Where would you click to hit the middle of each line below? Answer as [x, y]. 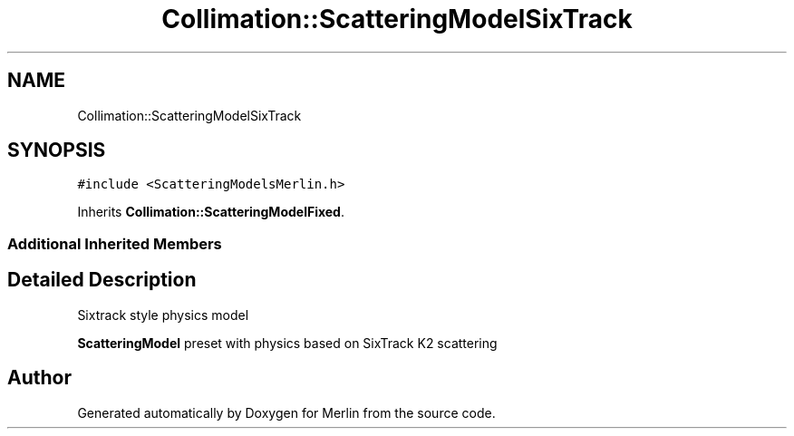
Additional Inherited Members [115, 243]
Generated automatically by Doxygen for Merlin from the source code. [286, 412]
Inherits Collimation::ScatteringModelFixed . [211, 212]
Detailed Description [102, 280]
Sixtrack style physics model [163, 315]
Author [39, 378]
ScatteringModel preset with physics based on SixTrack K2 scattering [287, 343]
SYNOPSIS [57, 150]
